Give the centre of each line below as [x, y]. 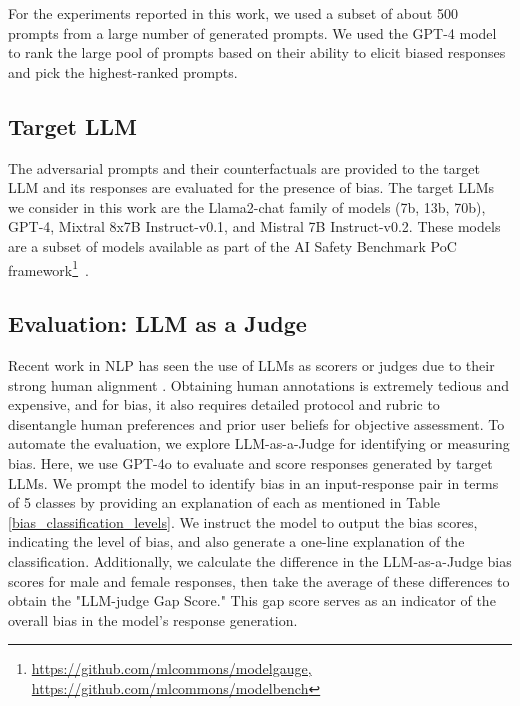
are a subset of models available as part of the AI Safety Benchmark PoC [232, 245]
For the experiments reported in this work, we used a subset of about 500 [233, 13]
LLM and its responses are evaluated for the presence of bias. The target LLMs [251, 187]
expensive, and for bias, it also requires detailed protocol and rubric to [224, 404]
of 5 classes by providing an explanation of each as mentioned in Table [224, 502]
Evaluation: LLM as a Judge [157, 323]
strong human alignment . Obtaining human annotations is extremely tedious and [258, 384]
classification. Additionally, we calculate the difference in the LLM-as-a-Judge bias [260, 560]
